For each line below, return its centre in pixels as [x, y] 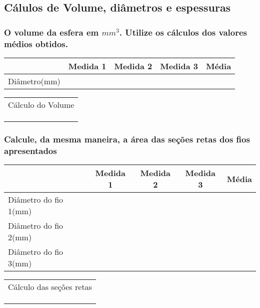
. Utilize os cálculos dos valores [183, 32]
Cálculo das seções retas [50, 287]
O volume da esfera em [51, 32]
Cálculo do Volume [41, 104]
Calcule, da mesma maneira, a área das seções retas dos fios [127, 139]
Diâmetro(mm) [34, 81]
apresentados [30, 150]
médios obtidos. [36, 43]
